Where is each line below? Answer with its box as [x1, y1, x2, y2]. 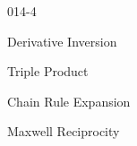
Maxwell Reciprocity [7, 122, 120, 141]
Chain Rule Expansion [7, 91, 131, 110]
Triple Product [7, 62, 89, 81]
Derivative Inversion [7, 31, 117, 50]
